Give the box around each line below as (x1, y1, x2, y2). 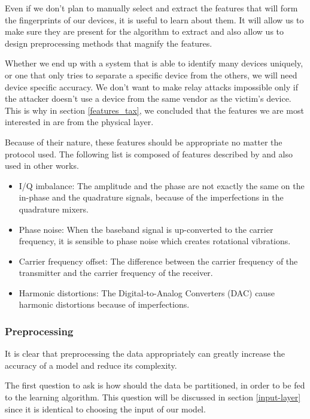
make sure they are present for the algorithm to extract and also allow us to (5, 25, 284, 38)
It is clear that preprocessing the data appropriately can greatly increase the (5, 347, 285, 360)
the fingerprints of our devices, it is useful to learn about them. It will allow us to (5, 13, 304, 26)
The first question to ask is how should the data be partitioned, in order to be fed (5, 379, 305, 391)
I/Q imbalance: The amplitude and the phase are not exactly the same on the (19, 179, 305, 192)
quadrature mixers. (19, 202, 89, 215)
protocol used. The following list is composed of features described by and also (5, 147, 293, 160)
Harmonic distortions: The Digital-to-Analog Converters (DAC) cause (19, 286, 275, 299)
